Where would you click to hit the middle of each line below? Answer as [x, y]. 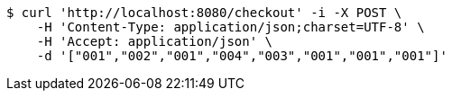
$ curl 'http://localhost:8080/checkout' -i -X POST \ [204, 13]
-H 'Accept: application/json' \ [155, 41]
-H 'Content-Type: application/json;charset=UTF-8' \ [231, 27]
